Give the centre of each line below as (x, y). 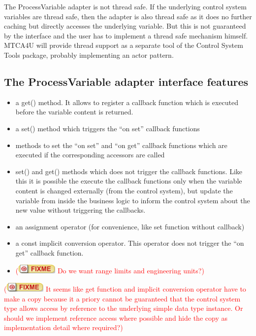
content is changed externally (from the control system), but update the (124, 190)
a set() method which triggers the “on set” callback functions (108, 128)
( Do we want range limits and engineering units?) (110, 271)
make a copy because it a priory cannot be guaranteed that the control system (122, 298)
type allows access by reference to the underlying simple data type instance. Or (124, 308)
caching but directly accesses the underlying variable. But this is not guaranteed (125, 26)
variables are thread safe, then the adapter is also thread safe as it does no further (128, 16)
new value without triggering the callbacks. (80, 210)
